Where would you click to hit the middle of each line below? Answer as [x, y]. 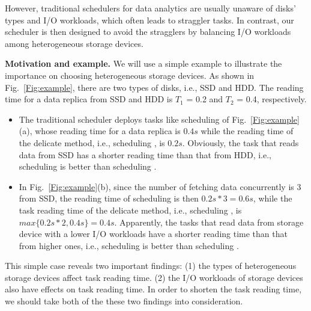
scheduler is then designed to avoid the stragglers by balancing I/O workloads [148, 32]
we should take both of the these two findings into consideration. [124, 301]
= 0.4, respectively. [272, 99]
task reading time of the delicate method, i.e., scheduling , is [130, 210]
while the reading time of [247, 131]
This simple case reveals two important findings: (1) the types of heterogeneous [151, 266]
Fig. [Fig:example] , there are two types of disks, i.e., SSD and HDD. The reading [154, 87]
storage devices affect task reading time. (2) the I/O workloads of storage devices [154, 277]
